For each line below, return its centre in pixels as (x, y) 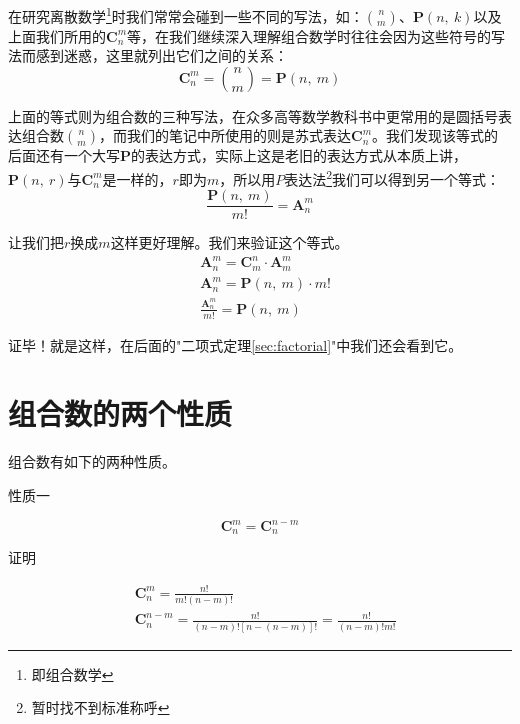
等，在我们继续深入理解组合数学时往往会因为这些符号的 (309, 35)
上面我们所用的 (57, 35)
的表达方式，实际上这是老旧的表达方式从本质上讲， (299, 155)
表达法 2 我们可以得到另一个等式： (392, 177)
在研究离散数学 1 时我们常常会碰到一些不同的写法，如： (186, 14)
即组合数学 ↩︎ (72, 673)
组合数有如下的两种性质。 (92, 461)
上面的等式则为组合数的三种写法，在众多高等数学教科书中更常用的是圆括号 (253, 115)
